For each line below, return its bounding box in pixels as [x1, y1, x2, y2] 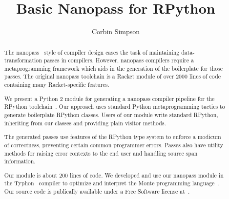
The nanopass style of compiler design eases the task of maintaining [4, 48, 180, 56]
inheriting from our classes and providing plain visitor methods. [4, 119, 166, 127]
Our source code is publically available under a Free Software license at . [4, 187, 190, 196]
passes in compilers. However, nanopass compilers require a [43, 56, 194, 64]
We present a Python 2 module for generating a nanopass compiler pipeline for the [4, 94, 215, 102]
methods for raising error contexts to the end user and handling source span [4, 149, 198, 157]
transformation [4, 56, 42, 64]
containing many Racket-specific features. [4, 80, 109, 89]
